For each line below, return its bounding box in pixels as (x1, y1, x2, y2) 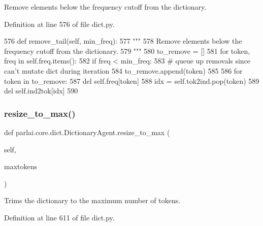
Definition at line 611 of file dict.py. (4, 212, 115, 222)
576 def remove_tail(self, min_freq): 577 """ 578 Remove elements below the (4, 36, 242, 46)
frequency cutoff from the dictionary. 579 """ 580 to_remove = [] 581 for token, (4, 45, 250, 56)
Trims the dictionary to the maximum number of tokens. (4, 195, 181, 206)
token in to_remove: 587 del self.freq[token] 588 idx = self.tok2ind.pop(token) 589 (4, 75, 259, 86)
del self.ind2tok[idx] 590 (4, 85, 78, 96)
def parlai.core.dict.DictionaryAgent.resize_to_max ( (4, 126, 170, 137)
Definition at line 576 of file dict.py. (4, 18, 115, 29)
